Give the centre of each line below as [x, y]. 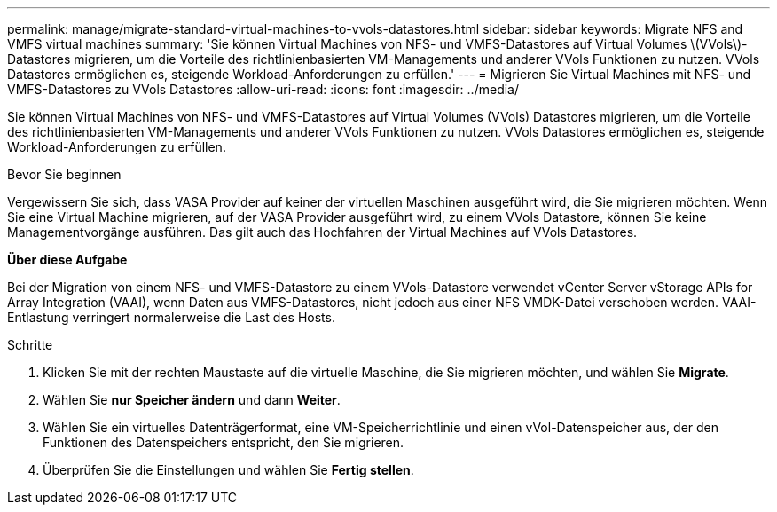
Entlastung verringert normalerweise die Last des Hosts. [171, 317]
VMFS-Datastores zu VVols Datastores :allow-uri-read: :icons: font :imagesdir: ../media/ [263, 89]
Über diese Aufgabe [67, 260]
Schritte [30, 345]
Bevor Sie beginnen [64, 174]
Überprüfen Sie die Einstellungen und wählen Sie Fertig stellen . [228, 470]
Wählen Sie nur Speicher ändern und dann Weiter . [192, 400]
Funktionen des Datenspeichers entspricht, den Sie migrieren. [224, 442]
